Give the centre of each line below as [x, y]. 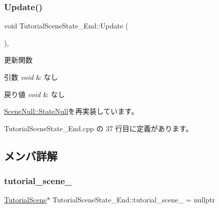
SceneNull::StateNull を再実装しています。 [71, 111]
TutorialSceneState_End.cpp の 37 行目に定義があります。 [99, 128]
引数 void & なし [31, 77]
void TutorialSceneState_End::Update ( [66, 26]
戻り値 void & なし [35, 94]
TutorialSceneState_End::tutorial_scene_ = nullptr [134, 200]
